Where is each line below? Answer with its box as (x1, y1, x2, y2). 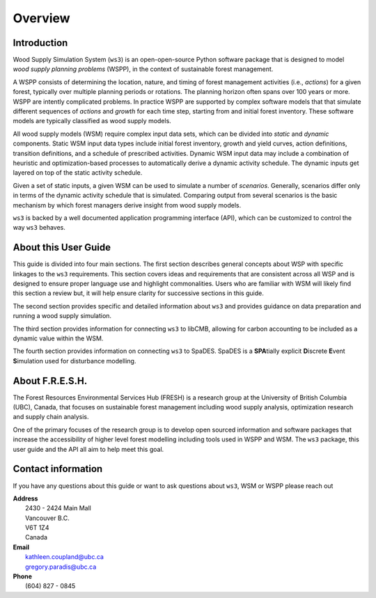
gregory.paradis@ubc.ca (25, 562, 97, 571)
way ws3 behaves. (13, 223, 66, 232)
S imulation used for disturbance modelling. (13, 356, 136, 365)
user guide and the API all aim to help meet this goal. (13, 445, 164, 453)
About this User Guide (13, 242, 111, 253)
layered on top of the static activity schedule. (13, 168, 143, 177)
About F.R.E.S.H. (13, 375, 88, 386)
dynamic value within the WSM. (13, 334, 104, 343)
